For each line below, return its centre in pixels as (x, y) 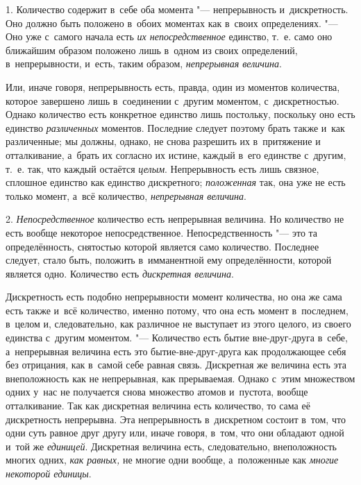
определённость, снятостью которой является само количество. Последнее (162, 246)
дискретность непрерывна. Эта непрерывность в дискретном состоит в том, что (176, 419)
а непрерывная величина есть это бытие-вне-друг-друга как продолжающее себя (176, 351)
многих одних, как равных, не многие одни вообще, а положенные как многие (172, 460)
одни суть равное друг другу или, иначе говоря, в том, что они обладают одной (175, 433)
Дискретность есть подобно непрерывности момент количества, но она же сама (174, 297)
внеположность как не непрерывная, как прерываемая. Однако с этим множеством (180, 378)
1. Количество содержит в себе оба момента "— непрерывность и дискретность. (177, 9)
